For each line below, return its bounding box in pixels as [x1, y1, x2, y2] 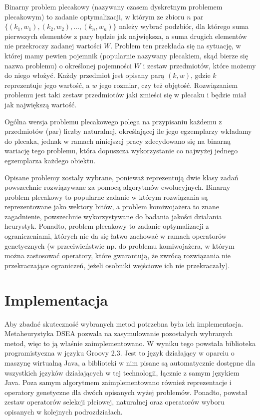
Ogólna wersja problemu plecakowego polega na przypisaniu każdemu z [4, 116, 222, 126]
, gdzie [191, 70, 211, 80]
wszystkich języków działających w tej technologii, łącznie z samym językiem [4, 367, 240, 378]
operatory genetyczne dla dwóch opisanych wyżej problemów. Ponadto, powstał [4, 387, 248, 397]
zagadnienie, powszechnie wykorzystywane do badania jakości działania [4, 211, 222, 221]
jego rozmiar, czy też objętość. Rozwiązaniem [99, 79, 238, 90]
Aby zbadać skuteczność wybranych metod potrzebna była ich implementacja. [4, 318, 244, 329]
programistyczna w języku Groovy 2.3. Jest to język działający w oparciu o [4, 348, 235, 358]
